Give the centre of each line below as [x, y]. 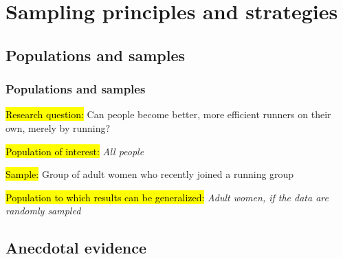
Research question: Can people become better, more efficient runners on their [168, 114]
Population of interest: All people [75, 151]
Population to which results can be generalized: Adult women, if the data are [167, 197]
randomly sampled [43, 211]
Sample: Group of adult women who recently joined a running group [150, 174]
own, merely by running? [58, 127]
